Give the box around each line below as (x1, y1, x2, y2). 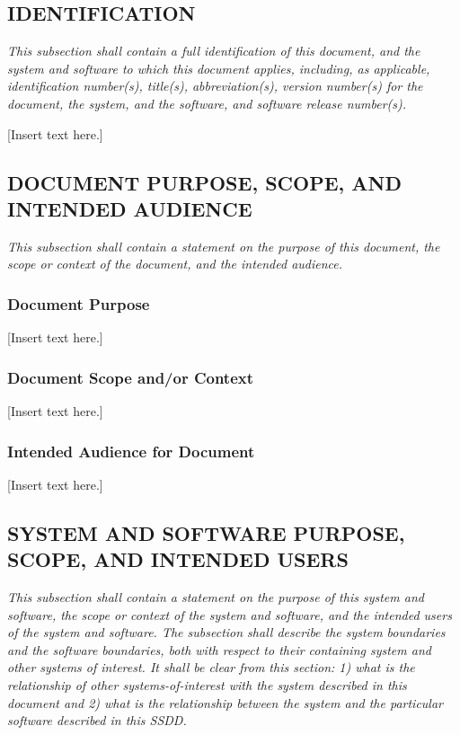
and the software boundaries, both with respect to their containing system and (7, 640, 431, 659)
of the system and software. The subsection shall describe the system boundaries (7, 623, 446, 642)
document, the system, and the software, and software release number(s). (7, 93, 407, 112)
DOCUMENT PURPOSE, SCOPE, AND (7, 168, 402, 196)
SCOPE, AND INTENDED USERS (7, 545, 349, 573)
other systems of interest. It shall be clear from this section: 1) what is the (7, 658, 415, 677)
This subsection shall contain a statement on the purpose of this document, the (7, 236, 440, 255)
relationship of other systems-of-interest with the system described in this (7, 675, 407, 694)
